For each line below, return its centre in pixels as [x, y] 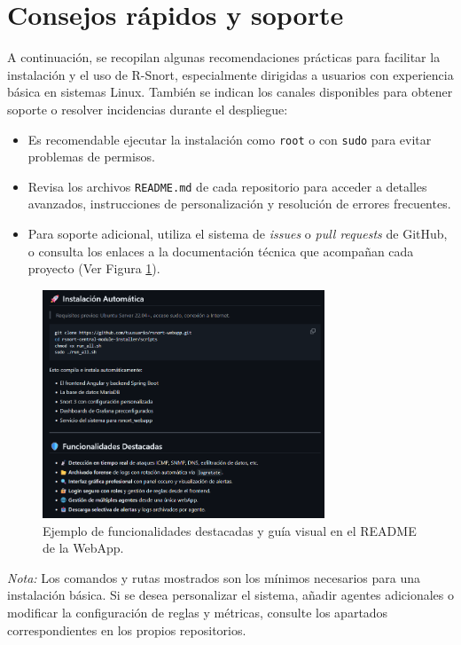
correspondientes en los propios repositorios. [127, 629]
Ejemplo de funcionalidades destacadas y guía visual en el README [230, 530]
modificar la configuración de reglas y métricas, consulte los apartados [198, 612]
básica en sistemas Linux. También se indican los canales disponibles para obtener [230, 92]
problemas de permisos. [91, 157]
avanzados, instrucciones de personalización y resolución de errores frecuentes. [239, 204]
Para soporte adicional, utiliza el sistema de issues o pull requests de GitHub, [238, 233]
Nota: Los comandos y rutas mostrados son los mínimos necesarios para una [214, 577]
